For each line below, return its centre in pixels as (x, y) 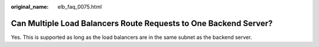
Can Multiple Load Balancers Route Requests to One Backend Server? (142, 23)
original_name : (30, 7)
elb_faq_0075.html (80, 7)
